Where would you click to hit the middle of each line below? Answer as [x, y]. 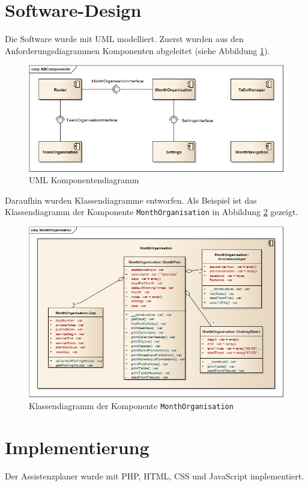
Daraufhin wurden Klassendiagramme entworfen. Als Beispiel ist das [131, 200]
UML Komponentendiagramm [84, 180]
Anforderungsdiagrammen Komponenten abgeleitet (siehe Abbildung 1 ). [137, 50]
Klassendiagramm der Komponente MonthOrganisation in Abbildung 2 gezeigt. [152, 212]
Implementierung [77, 447]
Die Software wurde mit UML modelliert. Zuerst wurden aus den [124, 39]
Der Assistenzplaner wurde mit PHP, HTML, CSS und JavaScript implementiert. [155, 475]
